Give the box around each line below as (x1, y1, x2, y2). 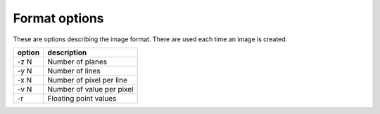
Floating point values (47, 93, 117, 103)
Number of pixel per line (47, 75, 128, 85)
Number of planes (47, 57, 108, 66)
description (47, 48, 87, 57)
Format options (13, 10, 105, 26)
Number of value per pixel (47, 84, 134, 94)
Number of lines (47, 66, 101, 76)
